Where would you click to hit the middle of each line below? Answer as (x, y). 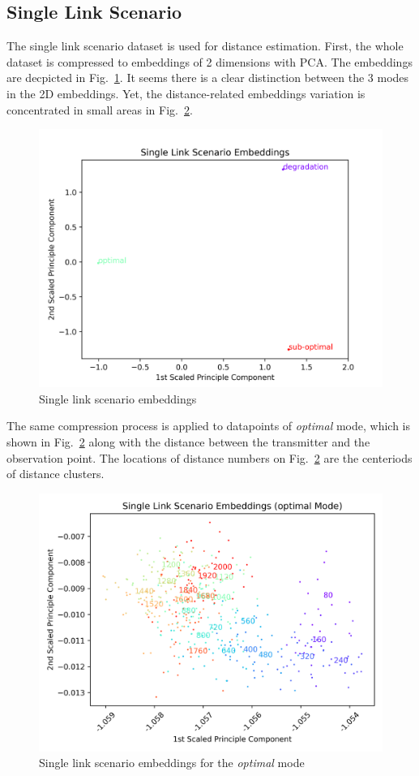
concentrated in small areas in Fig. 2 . (100, 109)
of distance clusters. (56, 474)
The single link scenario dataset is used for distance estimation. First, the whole (205, 46)
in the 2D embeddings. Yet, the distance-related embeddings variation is (186, 93)
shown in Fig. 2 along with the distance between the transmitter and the (188, 441)
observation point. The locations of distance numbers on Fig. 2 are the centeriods (209, 457)
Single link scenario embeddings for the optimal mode (172, 763)
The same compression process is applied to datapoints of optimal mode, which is (208, 426)
